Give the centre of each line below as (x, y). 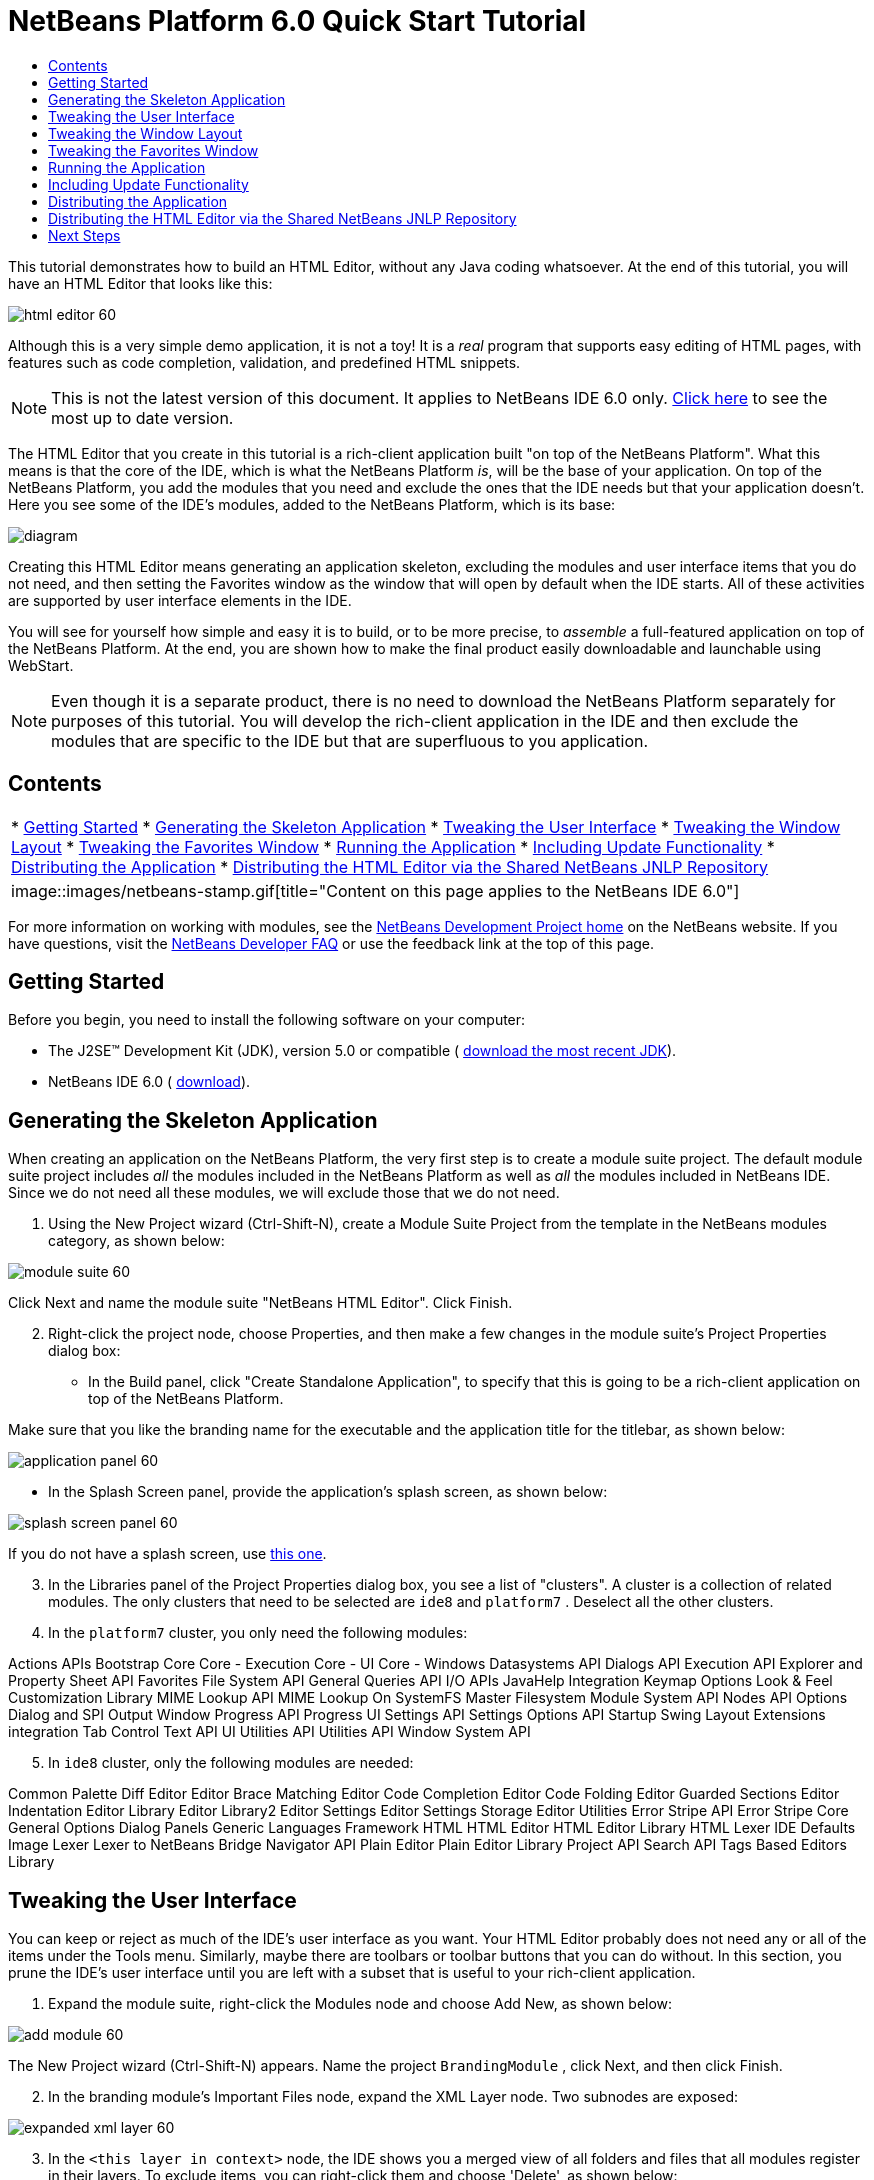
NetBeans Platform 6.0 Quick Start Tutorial (297, 21)
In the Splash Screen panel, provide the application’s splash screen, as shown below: (328, 1492)
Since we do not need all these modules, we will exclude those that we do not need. (284, 1193)
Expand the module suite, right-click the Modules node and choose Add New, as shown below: (360, 2004)
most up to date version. (142, 417)
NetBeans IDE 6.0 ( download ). (149, 1082)
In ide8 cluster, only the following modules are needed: (231, 1763)
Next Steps (84, 235)
